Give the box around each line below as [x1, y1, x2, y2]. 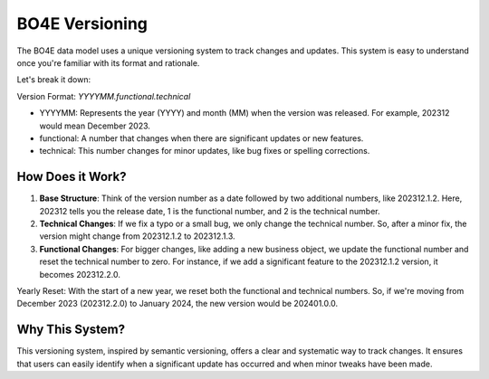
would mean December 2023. [39, 120, 151, 131]
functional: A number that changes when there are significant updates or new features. [39, 132, 364, 144]
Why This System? [16, 322, 126, 337]
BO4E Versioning [16, 14, 149, 33]
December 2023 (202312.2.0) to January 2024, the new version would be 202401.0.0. [16, 298, 339, 309]
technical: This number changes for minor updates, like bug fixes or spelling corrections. [39, 146, 370, 156]
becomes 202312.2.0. [39, 269, 121, 280]
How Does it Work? [16, 169, 127, 185]
